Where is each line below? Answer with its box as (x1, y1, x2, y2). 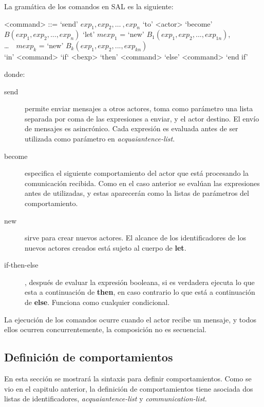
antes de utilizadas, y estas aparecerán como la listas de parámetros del (25, 188, 249, 198)
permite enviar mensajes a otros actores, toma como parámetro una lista (25, 103, 253, 114)
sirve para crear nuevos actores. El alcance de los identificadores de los (25, 232, 246, 243)
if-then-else (4, 259, 39, 270)
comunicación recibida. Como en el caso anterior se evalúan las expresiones (25, 177, 260, 188)
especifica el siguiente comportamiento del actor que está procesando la (25, 168, 249, 178)
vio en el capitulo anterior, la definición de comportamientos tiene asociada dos (4, 383, 253, 394)
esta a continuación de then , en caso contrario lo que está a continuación (25, 287, 255, 297)
